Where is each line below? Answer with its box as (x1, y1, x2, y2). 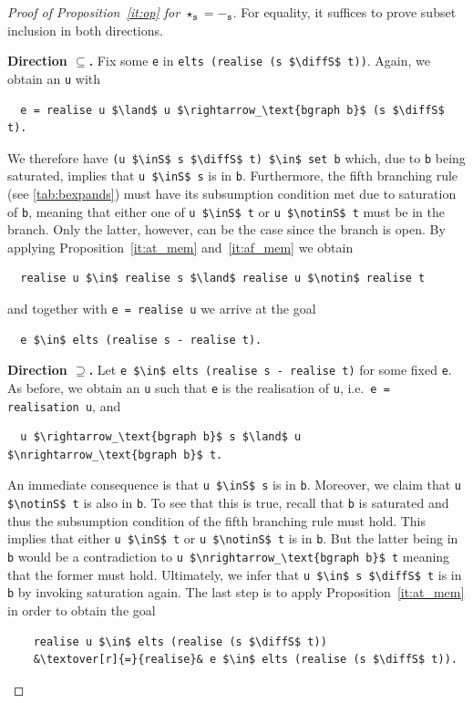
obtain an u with (7, 68, 101, 88)
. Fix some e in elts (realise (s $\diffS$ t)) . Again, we (88, 51, 431, 70)
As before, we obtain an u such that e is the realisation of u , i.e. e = (7, 377, 390, 397)
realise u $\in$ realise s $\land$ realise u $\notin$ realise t (20, 272, 426, 285)
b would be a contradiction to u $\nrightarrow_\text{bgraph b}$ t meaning (7, 547, 450, 565)
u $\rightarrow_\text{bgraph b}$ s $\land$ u (20, 430, 302, 444)
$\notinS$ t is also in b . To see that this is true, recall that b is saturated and (7, 493, 449, 512)
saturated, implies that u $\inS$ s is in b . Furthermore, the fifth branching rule (7, 166, 458, 185)
